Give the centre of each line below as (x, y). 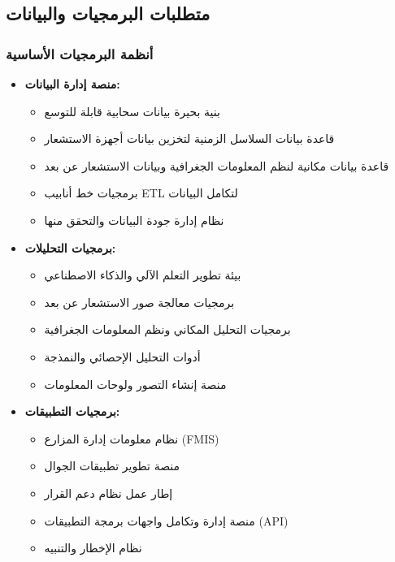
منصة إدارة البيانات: (72, 84)
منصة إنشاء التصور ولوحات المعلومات (135, 384)
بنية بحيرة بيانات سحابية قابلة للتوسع (132, 111)
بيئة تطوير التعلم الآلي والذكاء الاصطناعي (143, 275)
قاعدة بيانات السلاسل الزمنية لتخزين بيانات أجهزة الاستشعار (189, 138)
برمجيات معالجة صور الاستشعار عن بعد (139, 302)
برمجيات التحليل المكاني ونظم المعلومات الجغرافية (167, 329)
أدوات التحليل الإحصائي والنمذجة (122, 356)
